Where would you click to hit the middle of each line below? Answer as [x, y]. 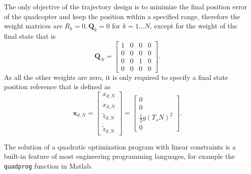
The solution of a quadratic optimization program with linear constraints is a [120, 146]
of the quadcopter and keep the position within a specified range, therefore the [122, 16]
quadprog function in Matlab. [48, 165]
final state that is [30, 36]
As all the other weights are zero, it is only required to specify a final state [116, 77]
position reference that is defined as [57, 87]
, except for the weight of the [193, 26]
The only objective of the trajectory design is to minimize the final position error [125, 6]
